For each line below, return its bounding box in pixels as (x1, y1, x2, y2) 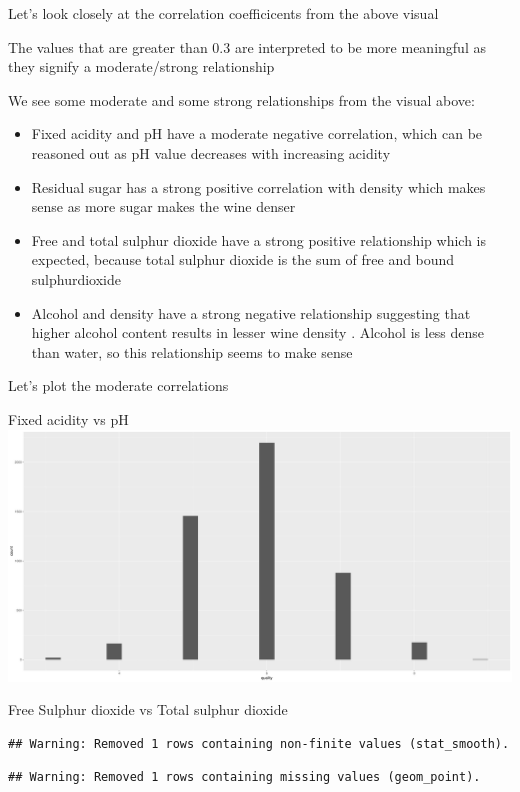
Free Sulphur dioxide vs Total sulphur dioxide (8, 699, 288, 720)
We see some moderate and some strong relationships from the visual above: (8, 89, 475, 110)
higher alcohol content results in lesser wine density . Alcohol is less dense (31, 322, 485, 343)
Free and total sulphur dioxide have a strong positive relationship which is (31, 229, 487, 250)
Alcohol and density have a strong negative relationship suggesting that (31, 302, 471, 323)
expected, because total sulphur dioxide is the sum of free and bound (31, 249, 455, 270)
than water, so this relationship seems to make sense (31, 341, 353, 362)
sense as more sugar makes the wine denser (31, 196, 296, 217)
